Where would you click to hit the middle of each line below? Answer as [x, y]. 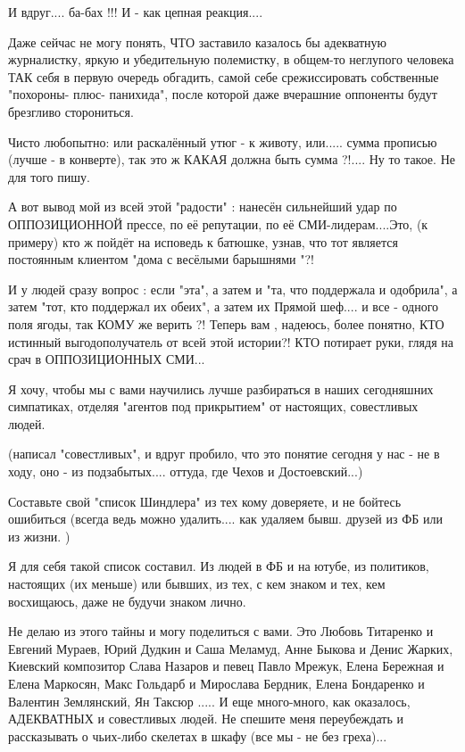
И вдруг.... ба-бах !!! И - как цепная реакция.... [136, 12]
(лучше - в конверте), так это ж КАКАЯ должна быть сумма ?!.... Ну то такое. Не [232, 159]
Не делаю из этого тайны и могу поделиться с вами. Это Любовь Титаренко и [221, 631]
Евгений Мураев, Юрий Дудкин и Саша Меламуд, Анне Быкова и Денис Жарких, [231, 648]
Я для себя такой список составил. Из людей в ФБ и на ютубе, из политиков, [219, 566]
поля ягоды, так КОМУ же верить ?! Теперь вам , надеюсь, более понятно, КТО [226, 323]
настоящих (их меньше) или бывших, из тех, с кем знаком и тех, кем [197, 584]
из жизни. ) [39, 536]
